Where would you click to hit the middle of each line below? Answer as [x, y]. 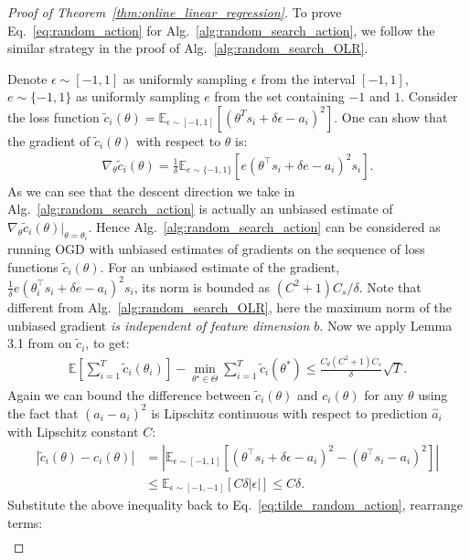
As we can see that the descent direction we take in [151, 190]
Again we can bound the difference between [129, 394]
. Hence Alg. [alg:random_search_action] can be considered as [264, 226]
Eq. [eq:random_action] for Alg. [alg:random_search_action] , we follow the [221, 30]
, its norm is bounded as [202, 286]
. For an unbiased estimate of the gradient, [220, 266]
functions [33, 266]
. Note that [390, 286]
